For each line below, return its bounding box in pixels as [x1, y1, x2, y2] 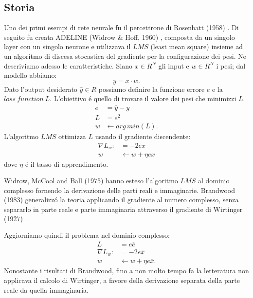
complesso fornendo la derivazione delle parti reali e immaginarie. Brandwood [4, 185, 235, 195]
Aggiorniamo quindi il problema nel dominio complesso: [4, 230, 170, 240]
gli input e [158, 60, 189, 70]
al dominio [198, 175, 230, 186]
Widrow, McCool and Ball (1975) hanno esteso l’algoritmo [4, 175, 178, 186]
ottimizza [58, 131, 86, 141]
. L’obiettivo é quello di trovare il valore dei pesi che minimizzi [50, 93, 236, 104]
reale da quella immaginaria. [4, 284, 89, 295]
